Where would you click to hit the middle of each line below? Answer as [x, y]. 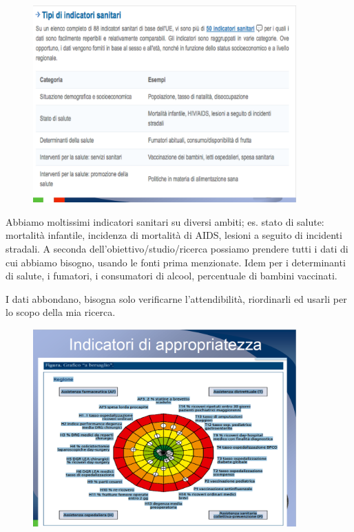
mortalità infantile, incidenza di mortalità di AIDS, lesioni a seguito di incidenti [174, 235]
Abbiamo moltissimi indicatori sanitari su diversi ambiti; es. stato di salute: [165, 221]
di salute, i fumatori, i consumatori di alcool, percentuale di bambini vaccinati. [171, 276]
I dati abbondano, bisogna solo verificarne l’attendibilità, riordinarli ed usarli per [176, 298]
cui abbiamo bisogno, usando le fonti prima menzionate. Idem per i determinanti [176, 262]
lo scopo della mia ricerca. [61, 312]
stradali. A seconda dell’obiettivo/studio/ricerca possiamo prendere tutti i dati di [177, 248]
